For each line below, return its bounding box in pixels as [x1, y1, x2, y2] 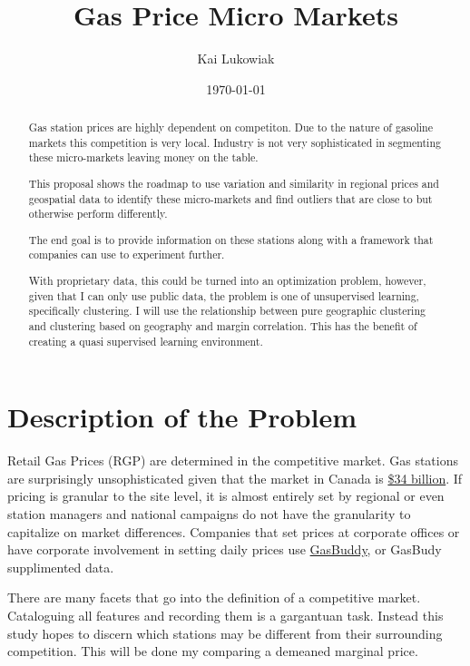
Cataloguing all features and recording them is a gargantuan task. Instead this [7, 606, 444, 624]
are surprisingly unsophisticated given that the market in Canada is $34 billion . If [7, 468, 463, 487]
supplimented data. [7, 557, 114, 576]
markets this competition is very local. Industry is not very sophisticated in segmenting [28, 134, 441, 150]
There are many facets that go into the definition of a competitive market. [7, 588, 421, 607]
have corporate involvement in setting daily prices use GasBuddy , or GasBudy [7, 540, 442, 559]
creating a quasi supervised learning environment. [28, 333, 263, 348]
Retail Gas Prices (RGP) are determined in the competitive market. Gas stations [7, 451, 459, 470]
